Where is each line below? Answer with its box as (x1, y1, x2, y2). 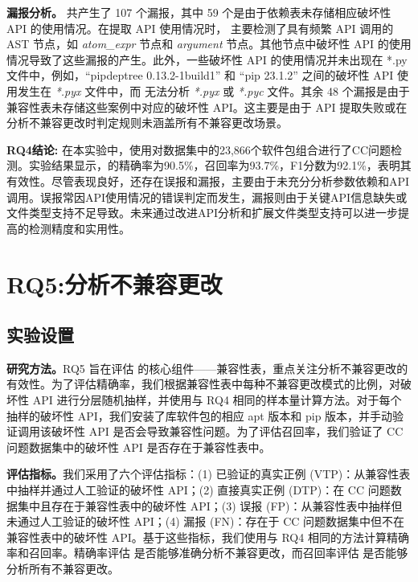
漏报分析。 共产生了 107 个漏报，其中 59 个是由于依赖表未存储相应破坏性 (6, 4, 391, 20)
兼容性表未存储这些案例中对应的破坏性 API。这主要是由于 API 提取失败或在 (6, 98, 408, 115)
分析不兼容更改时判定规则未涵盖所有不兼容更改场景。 (6, 114, 288, 131)
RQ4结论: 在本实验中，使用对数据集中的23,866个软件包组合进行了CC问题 (6, 141, 391, 158)
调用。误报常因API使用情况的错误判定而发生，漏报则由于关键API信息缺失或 (6, 188, 408, 205)
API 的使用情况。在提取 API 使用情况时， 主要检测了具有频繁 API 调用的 (6, 19, 394, 36)
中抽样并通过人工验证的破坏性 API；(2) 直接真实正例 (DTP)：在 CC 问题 (6, 482, 391, 498)
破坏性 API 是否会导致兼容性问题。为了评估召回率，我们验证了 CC (51, 423, 404, 440)
